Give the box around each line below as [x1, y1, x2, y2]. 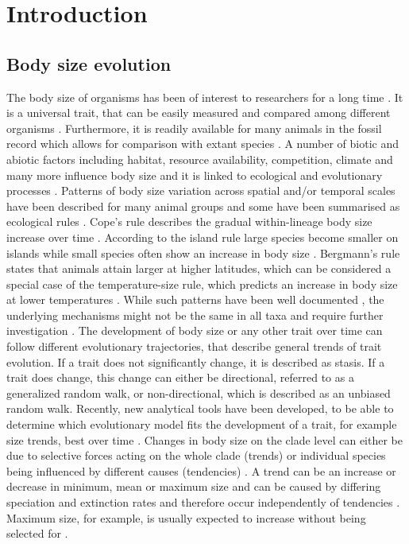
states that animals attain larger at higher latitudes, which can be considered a [6, 260, 392, 277]
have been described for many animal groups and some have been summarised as [6, 197, 400, 214]
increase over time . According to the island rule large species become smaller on [6, 228, 399, 245]
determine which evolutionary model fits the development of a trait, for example [6, 416, 397, 433]
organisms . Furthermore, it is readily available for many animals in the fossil [6, 119, 382, 136]
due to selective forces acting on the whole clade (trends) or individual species [6, 447, 386, 464]
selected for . [6, 525, 68, 542]
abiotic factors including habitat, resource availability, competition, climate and [6, 150, 393, 167]
